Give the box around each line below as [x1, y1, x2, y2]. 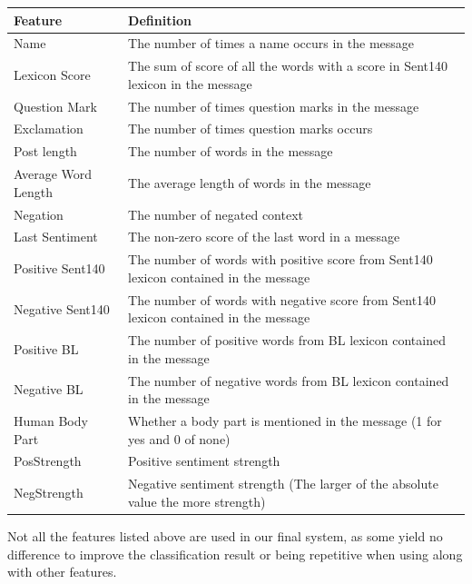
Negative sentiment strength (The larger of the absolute [128, 474, 438, 493]
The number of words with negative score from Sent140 [128, 290, 437, 309]
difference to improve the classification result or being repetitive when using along [7, 544, 463, 563]
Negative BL [14, 380, 84, 399]
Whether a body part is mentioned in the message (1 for [128, 411, 442, 431]
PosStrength [14, 451, 82, 470]
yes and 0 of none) [128, 429, 231, 448]
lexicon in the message [128, 74, 252, 93]
